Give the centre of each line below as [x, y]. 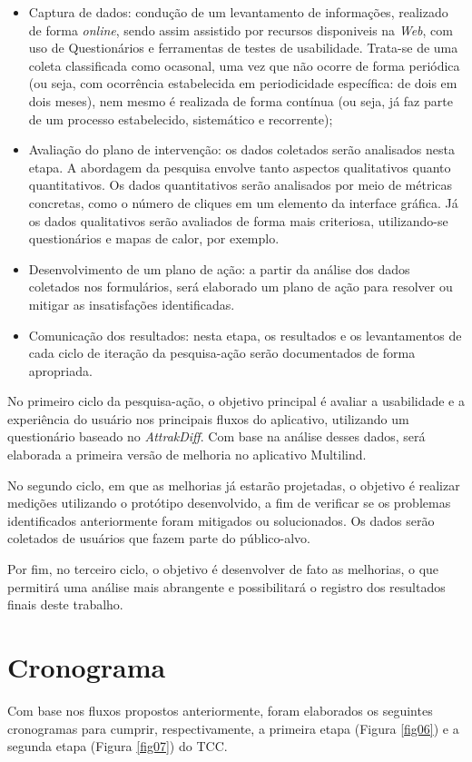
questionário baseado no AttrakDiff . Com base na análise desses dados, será [216, 436]
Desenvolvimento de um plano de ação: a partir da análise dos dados [219, 268]
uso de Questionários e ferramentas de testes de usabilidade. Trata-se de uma [243, 48]
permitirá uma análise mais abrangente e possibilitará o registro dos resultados [226, 586]
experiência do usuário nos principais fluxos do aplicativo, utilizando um [208, 418]
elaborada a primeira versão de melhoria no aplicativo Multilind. [187, 455]
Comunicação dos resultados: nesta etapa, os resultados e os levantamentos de [245, 335]
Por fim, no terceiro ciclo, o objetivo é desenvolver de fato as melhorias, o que [223, 569]
